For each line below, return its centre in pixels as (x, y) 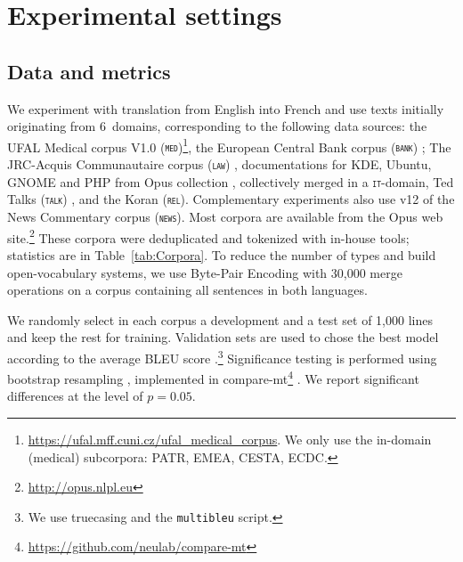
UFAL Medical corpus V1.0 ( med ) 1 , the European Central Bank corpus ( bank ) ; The (229, 145)
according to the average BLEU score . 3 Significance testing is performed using (222, 356)
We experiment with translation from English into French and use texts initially (226, 108)
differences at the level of (75, 396)
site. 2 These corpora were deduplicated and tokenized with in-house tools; (208, 236)
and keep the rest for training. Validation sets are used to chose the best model (223, 337)
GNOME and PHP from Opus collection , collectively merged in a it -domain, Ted (231, 181)
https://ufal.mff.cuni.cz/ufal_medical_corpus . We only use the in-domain (230, 440)
